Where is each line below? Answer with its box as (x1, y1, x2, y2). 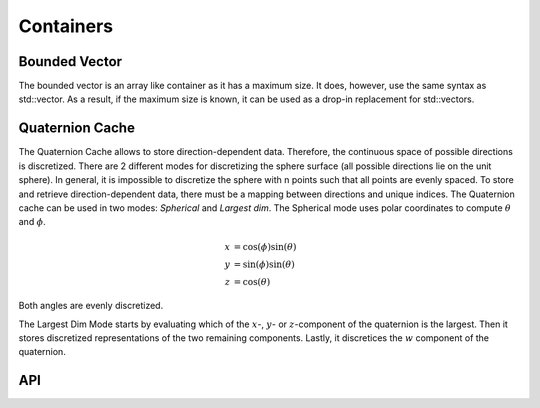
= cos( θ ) (233, 276, 271, 287)
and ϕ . (18, 216, 47, 228)
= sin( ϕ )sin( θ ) (233, 258, 295, 270)
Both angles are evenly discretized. (18, 300, 164, 312)
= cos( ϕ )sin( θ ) (233, 241, 297, 252)
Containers (18, 15, 114, 37)
